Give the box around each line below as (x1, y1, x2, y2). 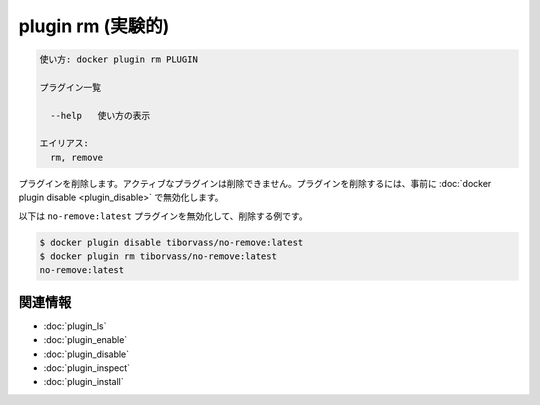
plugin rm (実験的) (18, 15, 170, 37)
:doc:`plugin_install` (43, 376, 124, 388)
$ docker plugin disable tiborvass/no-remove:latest (39, 236, 304, 248)
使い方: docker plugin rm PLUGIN (39, 54, 199, 65)
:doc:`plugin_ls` (43, 320, 107, 332)
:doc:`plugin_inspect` (43, 362, 130, 374)
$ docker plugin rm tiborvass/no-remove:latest (39, 251, 277, 262)
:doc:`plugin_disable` (43, 348, 130, 360)
